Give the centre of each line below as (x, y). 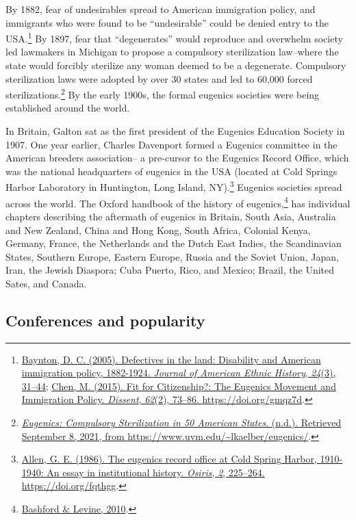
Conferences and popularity (105, 320)
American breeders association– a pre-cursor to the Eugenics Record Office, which (177, 158)
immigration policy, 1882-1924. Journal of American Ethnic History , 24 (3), (179, 373)
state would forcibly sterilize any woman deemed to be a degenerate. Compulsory (176, 65)
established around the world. (68, 108)
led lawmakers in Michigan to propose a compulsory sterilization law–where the (172, 52)
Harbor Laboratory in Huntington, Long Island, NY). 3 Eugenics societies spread (174, 186)
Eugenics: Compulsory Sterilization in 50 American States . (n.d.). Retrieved (181, 422)
